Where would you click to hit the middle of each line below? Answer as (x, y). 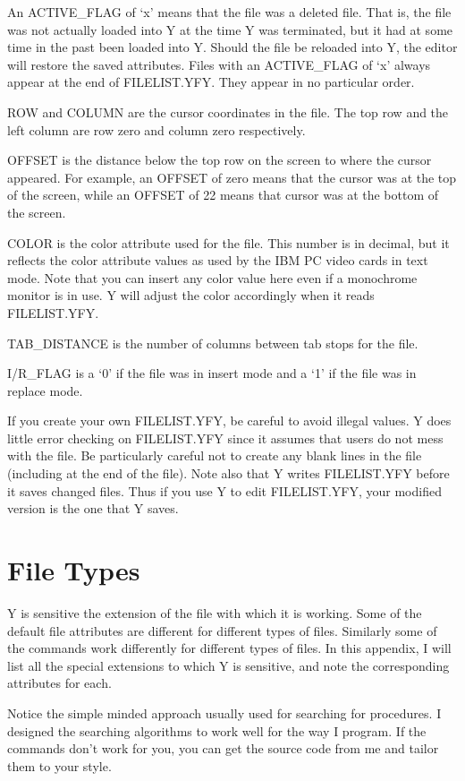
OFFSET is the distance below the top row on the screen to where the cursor (220, 160)
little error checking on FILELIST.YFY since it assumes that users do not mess (225, 438)
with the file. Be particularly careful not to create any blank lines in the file (215, 455)
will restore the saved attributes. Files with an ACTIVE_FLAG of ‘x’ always (219, 64)
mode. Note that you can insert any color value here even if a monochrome (212, 277)
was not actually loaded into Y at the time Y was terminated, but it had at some (230, 29)
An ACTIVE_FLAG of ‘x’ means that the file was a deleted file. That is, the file (229, 12)
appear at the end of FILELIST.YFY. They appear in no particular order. (211, 82)
